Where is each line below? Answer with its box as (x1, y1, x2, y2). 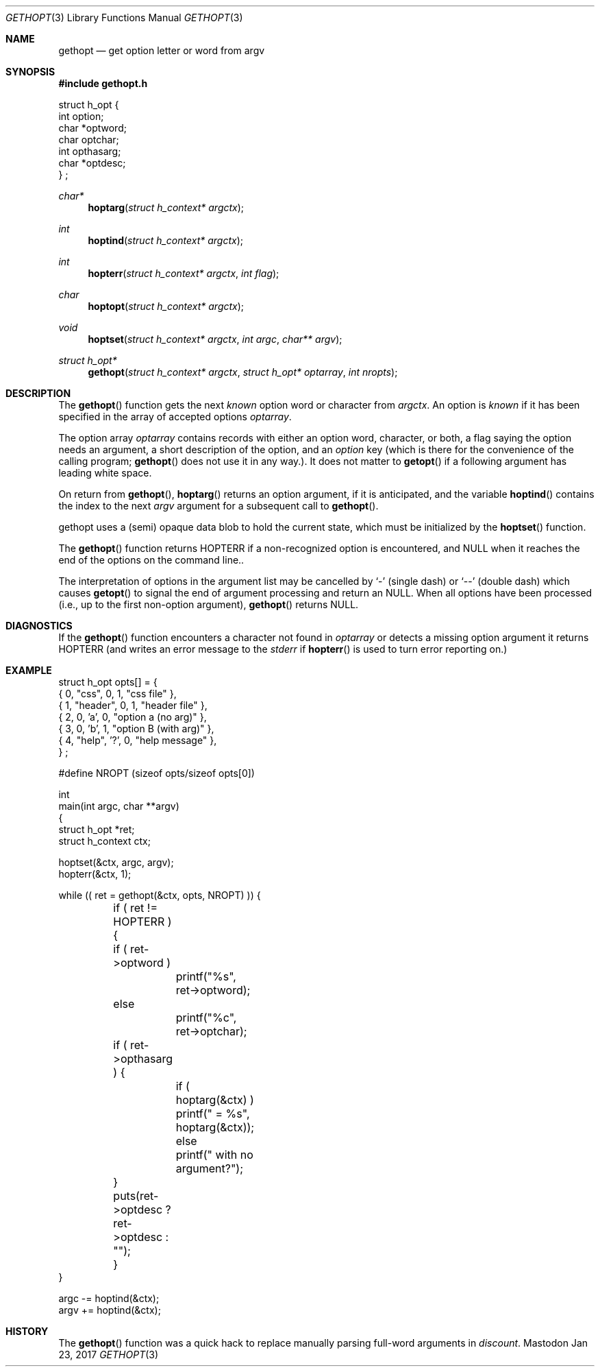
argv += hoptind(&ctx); (58, 1304, 161, 1316)
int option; (58, 110, 104, 122)
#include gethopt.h (58, 77, 148, 89)
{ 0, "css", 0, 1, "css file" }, (58, 688, 177, 699)
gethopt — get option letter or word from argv (58, 45, 265, 56)
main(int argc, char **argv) (58, 800, 179, 812)
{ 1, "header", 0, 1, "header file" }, (58, 699, 208, 711)
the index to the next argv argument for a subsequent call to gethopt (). (58, 500, 379, 512)
